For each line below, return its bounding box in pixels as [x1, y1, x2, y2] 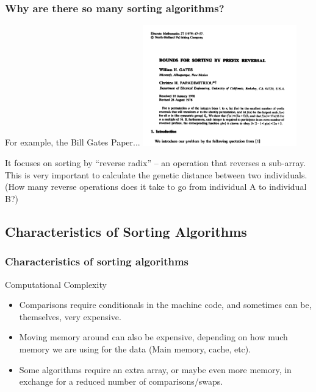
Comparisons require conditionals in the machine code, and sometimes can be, [19, 298, 312, 311]
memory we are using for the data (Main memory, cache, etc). [19, 342, 251, 355]
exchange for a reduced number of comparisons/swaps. [19, 375, 223, 388]
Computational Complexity [5, 278, 107, 290]
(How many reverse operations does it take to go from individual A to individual [5, 180, 307, 193]
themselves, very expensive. [19, 310, 121, 323]
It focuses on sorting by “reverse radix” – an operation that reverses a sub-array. [5, 156, 306, 169]
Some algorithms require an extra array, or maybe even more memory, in [19, 363, 292, 376]
